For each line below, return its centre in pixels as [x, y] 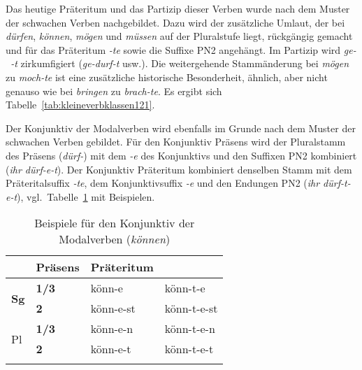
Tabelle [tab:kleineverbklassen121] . [80, 105]
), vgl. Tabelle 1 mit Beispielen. [86, 196]
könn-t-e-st [191, 308]
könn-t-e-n [190, 329]
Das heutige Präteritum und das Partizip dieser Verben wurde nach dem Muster [178, 8]
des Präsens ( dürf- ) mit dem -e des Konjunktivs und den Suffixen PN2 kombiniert [181, 155]
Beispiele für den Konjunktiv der [115, 223]
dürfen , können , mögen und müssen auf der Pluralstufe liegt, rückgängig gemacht [179, 36]
